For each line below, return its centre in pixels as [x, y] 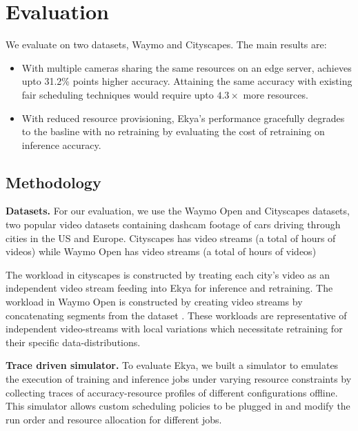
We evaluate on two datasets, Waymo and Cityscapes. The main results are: [166, 44]
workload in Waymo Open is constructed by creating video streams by [154, 302]
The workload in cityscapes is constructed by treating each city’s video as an [168, 274]
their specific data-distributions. [73, 342]
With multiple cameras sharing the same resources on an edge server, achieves [187, 67]
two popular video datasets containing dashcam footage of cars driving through [173, 224]
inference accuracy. [61, 144]
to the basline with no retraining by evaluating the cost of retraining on [173, 131]
